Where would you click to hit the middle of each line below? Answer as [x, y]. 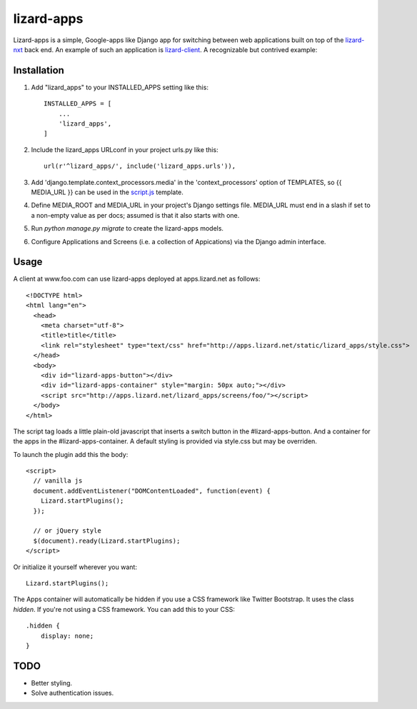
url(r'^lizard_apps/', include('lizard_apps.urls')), [140, 166]
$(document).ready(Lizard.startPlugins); [107, 540]
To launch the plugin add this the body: [71, 454]
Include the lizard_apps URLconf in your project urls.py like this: [125, 149]
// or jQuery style [67, 531]
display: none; [67, 636]
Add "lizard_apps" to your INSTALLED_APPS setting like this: [120, 87]
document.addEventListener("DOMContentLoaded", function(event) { [152, 491]
